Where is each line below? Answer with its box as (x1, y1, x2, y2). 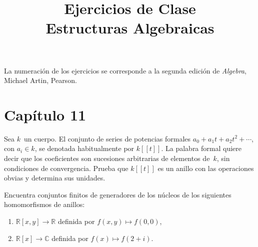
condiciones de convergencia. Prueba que (4, 162, 128, 173)
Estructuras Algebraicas (45, 17, 214, 38)
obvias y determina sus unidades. (4, 172, 105, 183)
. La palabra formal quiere (161, 143, 242, 153)
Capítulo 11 (4, 104, 86, 124)
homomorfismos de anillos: (4, 199, 85, 209)
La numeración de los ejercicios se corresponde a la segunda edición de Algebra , (4, 65, 246, 75)
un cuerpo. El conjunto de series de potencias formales (23, 133, 191, 143)
